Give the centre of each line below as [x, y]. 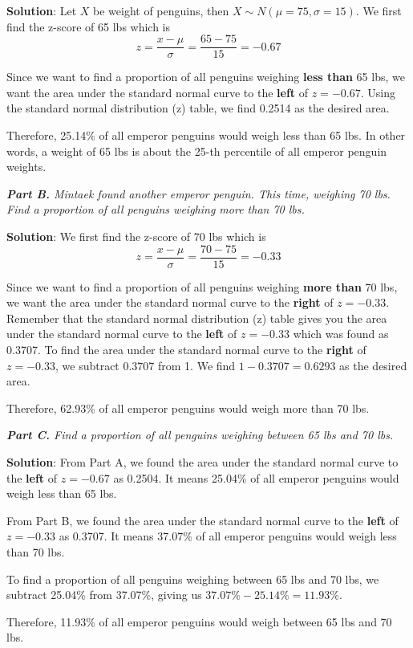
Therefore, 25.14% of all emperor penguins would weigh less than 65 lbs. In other [206, 135]
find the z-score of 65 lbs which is [89, 26]
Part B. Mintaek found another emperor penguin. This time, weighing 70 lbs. [198, 193]
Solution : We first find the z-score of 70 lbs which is [136, 236]
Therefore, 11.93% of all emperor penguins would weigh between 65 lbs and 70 [199, 621]
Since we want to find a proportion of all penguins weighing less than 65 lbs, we [206, 77]
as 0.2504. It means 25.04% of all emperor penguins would [256, 477]
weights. [26, 167]
